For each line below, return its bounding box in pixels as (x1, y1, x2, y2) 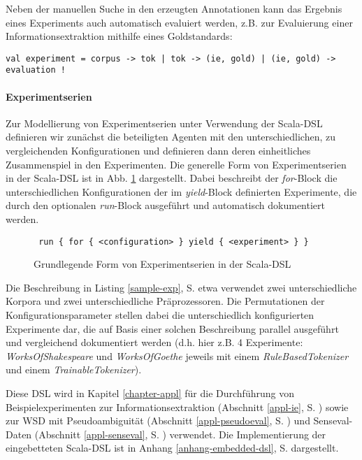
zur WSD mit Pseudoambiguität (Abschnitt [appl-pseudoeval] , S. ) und (6, 413, 310, 428)
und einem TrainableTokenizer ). (6, 362, 142, 377)
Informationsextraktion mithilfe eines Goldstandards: (6, 29, 233, 43)
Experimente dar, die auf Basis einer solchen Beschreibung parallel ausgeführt (6, 321, 339, 336)
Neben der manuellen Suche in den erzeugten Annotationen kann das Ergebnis (6, 1, 342, 15)
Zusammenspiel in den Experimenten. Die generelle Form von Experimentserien (6, 157, 347, 171)
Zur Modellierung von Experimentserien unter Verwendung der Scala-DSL (6, 115, 323, 130)
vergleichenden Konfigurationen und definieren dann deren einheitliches (6, 143, 311, 158)
